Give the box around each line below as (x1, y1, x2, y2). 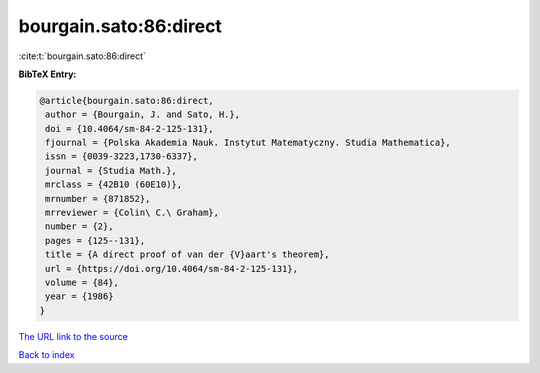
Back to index (18, 349, 75, 361)
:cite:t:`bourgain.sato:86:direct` (18, 50, 147, 62)
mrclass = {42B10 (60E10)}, (45, 179, 183, 190)
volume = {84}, (45, 277, 120, 288)
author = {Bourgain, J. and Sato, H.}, (45, 109, 240, 120)
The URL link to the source (18, 330, 129, 342)
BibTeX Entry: (18, 68, 77, 80)
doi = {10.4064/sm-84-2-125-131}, (45, 123, 214, 134)
